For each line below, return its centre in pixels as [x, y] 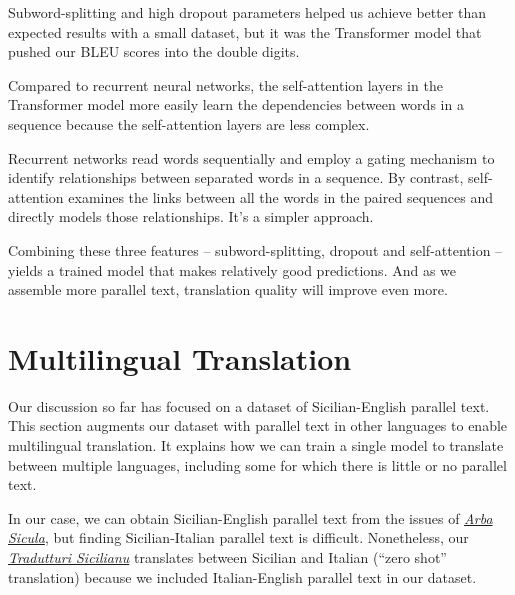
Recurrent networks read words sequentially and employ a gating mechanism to [251, 157]
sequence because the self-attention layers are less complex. [189, 123]
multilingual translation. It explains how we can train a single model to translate [256, 445]
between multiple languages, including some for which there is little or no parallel [257, 464]
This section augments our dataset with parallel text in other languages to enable [258, 425]
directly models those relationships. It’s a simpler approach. [191, 216]
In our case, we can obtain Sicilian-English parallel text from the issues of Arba [250, 517]
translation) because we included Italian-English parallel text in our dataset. [242, 576]
